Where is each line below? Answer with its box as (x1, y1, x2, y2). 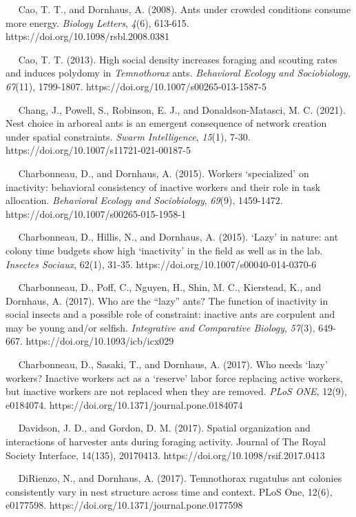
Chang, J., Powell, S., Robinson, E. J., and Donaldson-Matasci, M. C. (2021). (18, 102, 346, 116)
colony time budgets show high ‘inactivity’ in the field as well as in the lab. (6, 243, 323, 257)
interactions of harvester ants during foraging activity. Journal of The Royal (6, 434, 326, 449)
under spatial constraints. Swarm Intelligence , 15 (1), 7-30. (6, 129, 251, 143)
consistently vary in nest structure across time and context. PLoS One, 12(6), (6, 484, 333, 498)
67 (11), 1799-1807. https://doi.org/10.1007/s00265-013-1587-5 (6, 79, 266, 93)
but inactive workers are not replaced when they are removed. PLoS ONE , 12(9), (6, 384, 347, 398)
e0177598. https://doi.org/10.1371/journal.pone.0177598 (6, 498, 243, 512)
